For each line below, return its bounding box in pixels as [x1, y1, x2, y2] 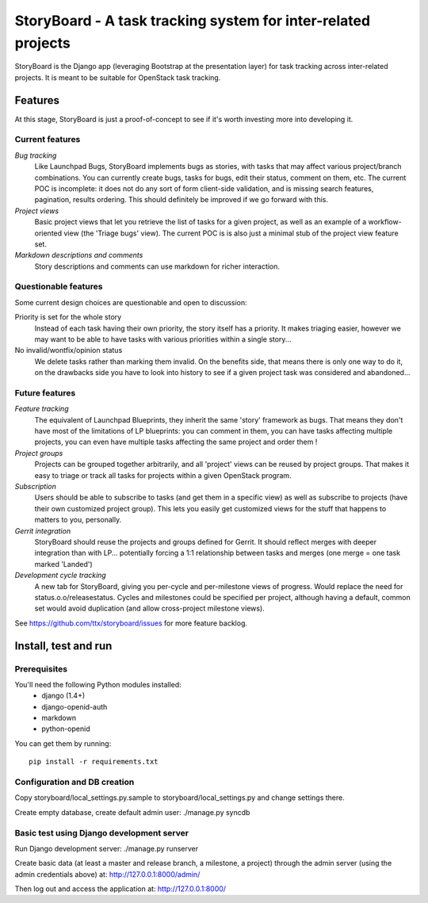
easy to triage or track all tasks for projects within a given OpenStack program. [34, 470, 292, 480]
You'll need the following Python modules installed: [14, 679, 182, 689]
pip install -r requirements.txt [29, 757, 159, 767]
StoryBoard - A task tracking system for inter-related [14, 12, 371, 29]
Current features [14, 134, 81, 145]
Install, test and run [14, 639, 113, 652]
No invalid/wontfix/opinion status [14, 346, 123, 355]
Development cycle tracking [14, 571, 106, 580]
